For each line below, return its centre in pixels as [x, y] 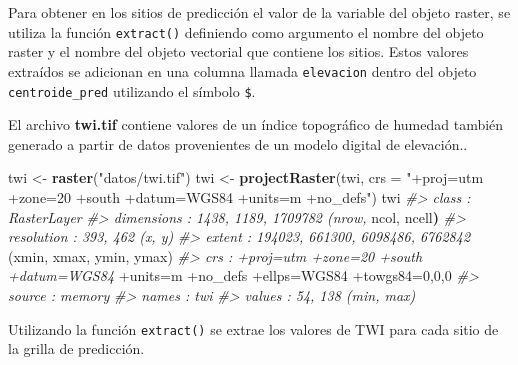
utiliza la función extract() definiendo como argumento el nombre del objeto [246, 31]
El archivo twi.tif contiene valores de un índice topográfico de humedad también [256, 124]
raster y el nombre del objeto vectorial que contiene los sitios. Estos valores [238, 51]
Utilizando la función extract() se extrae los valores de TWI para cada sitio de [253, 328]
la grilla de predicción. [76, 348]
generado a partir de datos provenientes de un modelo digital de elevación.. [238, 143]
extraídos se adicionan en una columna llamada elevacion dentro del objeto [242, 70]
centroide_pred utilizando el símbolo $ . [132, 90]
